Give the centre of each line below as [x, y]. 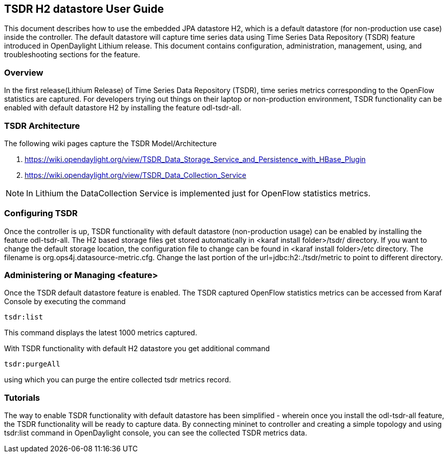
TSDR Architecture [42, 125]
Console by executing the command [65, 302]
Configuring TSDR [41, 213]
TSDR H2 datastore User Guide [84, 9]
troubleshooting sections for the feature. [72, 55]
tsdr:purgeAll [32, 364]
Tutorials [22, 397]
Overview [24, 72]
